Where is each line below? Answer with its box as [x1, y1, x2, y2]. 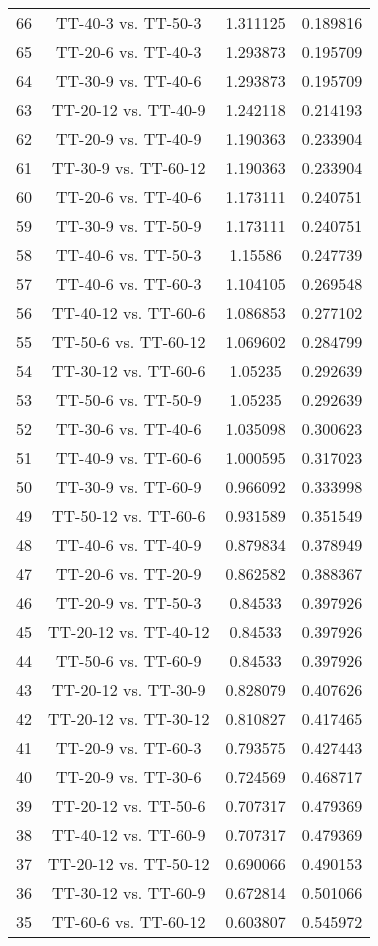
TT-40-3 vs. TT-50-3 [56, 11, 202, 34]
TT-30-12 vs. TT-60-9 [52, 881, 206, 904]
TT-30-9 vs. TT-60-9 [56, 475, 202, 498]
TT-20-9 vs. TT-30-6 [56, 765, 202, 788]
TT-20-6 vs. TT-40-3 [56, 40, 202, 63]
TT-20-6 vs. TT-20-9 [56, 562, 202, 585]
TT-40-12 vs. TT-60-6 [52, 301, 206, 324]
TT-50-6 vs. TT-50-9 [56, 388, 202, 411]
